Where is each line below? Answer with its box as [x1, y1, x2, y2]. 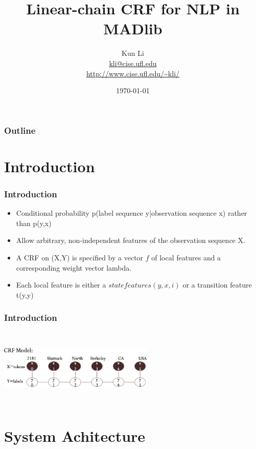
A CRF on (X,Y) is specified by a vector [16, 252, 144, 262]
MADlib [103, 18, 162, 39]
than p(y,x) [16, 217, 52, 228]
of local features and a [151, 252, 221, 262]
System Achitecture [4, 425, 146, 446]
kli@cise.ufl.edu [109, 57, 157, 68]
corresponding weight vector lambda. [16, 262, 132, 273]
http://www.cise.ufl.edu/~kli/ [86, 68, 180, 78]
